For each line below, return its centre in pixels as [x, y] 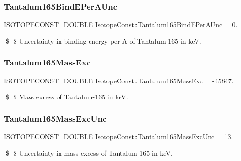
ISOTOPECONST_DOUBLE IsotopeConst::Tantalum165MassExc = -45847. [119, 80]
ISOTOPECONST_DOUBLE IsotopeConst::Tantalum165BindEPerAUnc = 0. [121, 24]
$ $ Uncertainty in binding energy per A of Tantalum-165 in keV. [103, 40]
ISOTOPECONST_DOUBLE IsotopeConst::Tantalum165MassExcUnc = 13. [119, 137]
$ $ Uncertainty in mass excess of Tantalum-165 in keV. [89, 153]
